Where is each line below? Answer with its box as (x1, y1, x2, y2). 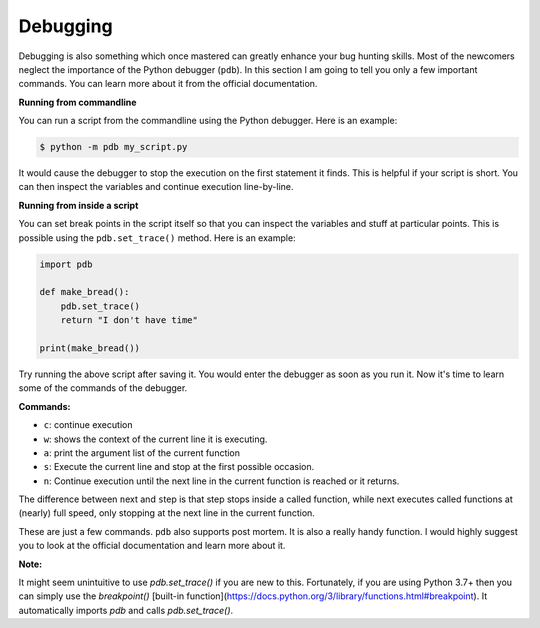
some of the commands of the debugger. (18, 382, 188, 394)
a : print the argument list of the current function (43, 446, 240, 459)
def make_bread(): (39, 286, 130, 298)
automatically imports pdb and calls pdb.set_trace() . (18, 604, 234, 616)
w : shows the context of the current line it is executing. (43, 433, 268, 445)
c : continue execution (43, 419, 133, 431)
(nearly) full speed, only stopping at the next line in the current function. (18, 507, 315, 519)
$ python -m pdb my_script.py (39, 141, 188, 153)
